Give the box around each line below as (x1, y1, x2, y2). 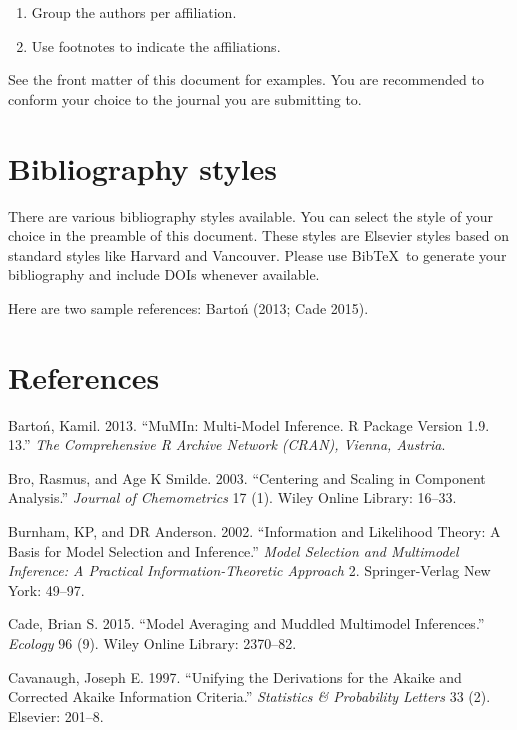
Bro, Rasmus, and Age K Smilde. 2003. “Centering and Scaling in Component (8, 467, 486, 488)
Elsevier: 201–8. (8, 705, 104, 726)
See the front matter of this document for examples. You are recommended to (8, 69, 484, 90)
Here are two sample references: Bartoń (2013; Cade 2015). (8, 297, 369, 318)
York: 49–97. (8, 579, 85, 600)
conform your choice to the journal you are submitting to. (8, 88, 362, 109)
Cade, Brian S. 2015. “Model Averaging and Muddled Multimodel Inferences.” (8, 613, 485, 634)
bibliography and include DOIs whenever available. (8, 264, 320, 285)
